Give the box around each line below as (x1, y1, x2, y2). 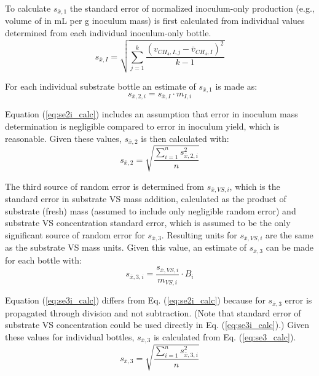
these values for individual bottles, (5, 330, 135, 343)
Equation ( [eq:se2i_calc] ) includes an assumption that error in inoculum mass (5, 108, 298, 120)
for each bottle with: (5, 253, 82, 266)
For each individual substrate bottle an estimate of (5, 79, 196, 92)
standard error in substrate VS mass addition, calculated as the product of (5, 192, 286, 205)
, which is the (229, 179, 280, 192)
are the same (265, 228, 313, 241)
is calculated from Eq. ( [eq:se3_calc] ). (153, 330, 296, 343)
